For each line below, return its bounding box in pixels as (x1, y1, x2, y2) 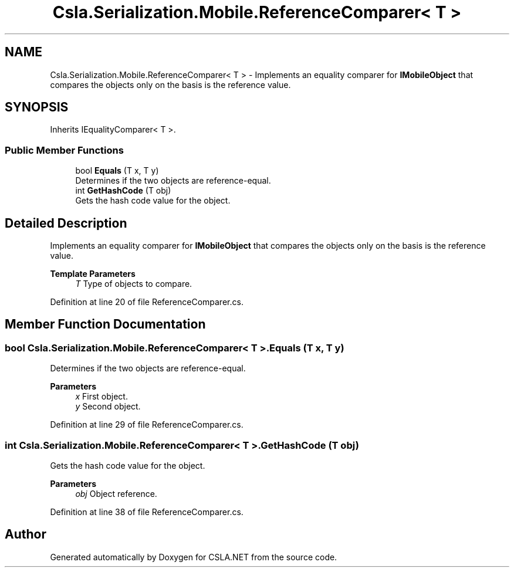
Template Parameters (50, 269, 136, 279)
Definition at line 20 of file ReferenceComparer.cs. (50, 297, 244, 307)
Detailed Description (5, 215, 127, 231)
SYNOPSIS (5, 100, 69, 115)
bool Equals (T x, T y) (75, 165, 159, 176)
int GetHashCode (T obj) (75, 185, 171, 196)
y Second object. (75, 401, 141, 412)
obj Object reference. (75, 489, 157, 499)
